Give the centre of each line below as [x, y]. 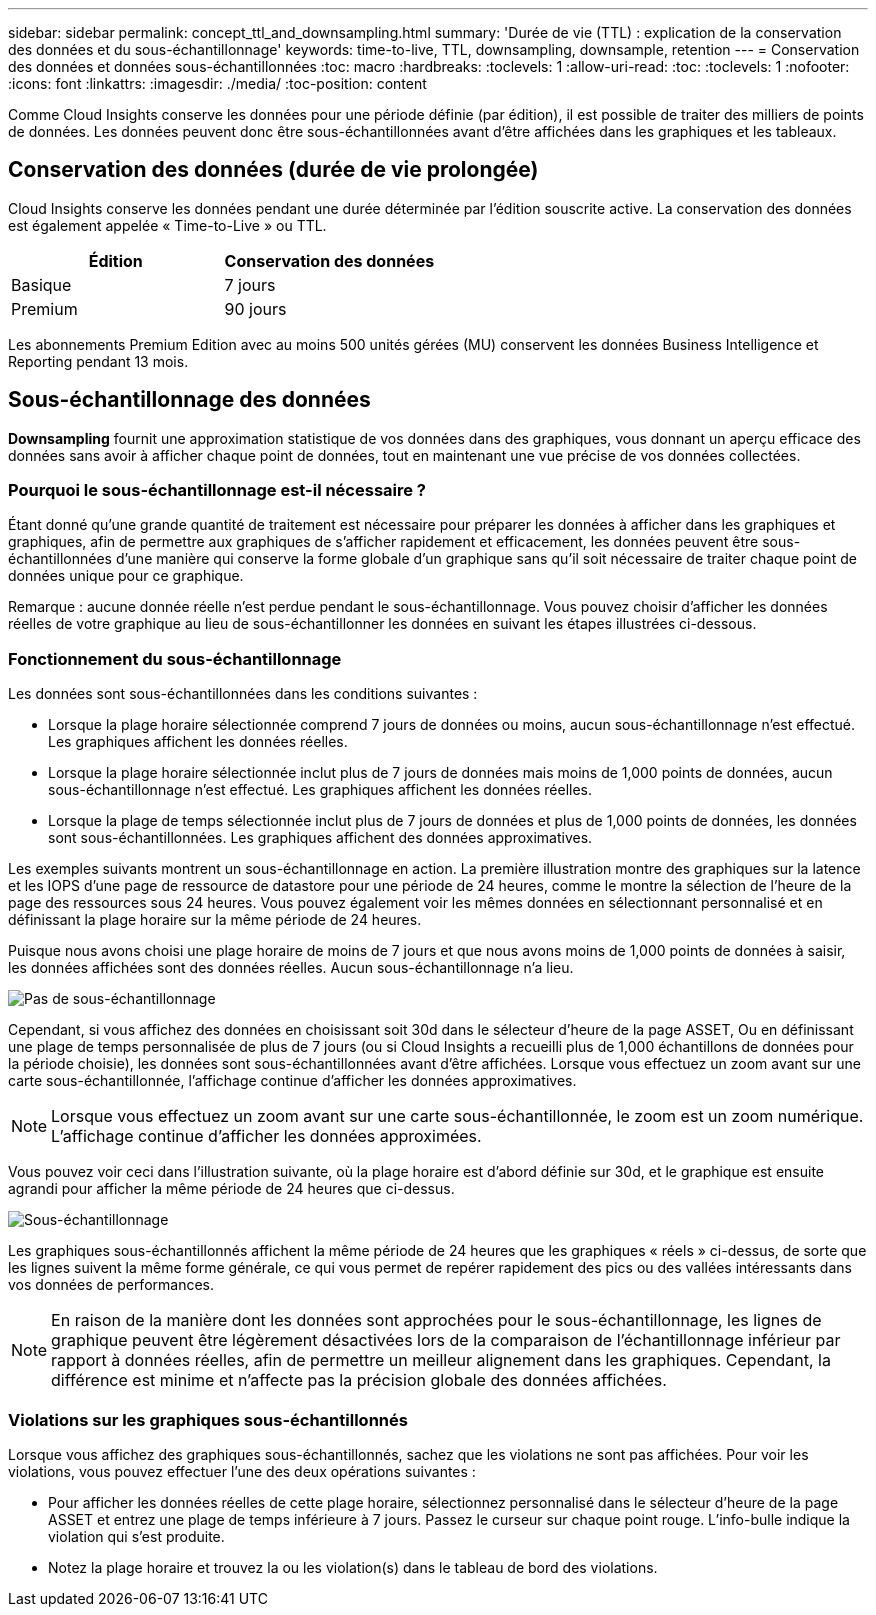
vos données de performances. [111, 1285]
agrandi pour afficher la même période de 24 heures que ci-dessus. [231, 1189]
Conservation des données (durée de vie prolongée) [273, 170]
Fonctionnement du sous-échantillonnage [175, 658]
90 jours [255, 308]
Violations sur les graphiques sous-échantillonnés [208, 1419]
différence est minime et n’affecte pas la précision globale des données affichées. [359, 1380]
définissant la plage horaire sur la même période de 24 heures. [215, 920]
